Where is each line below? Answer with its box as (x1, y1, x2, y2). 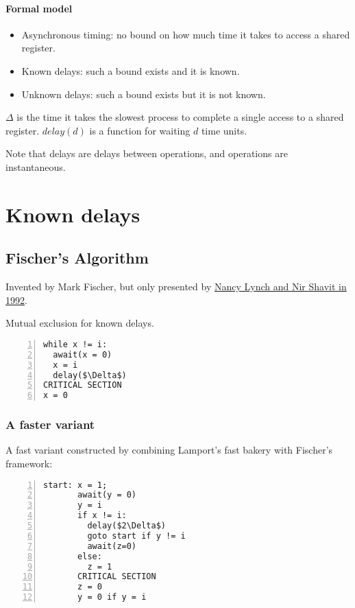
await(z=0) (87, 541, 137, 551)
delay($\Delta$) (53, 370, 127, 380)
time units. (201, 123, 247, 137)
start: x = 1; (43, 480, 108, 490)
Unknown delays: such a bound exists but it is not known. (21, 86, 266, 101)
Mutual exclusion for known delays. (5, 316, 154, 330)
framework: (5, 456, 53, 470)
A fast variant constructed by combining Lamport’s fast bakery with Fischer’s (5, 443, 333, 457)
